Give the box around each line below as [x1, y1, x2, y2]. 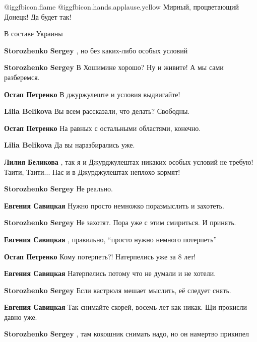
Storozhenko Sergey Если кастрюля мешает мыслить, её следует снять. [4, 285, 231, 295]
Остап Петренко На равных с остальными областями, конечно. [4, 122, 201, 133]
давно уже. [4, 311, 37, 322]
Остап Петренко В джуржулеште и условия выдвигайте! [4, 89, 180, 99]
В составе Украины [4, 28, 63, 39]
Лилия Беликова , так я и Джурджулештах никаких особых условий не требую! [4, 156, 253, 167]
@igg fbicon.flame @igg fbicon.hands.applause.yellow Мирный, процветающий [4, 2, 239, 12]
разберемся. [4, 72, 40, 82]
